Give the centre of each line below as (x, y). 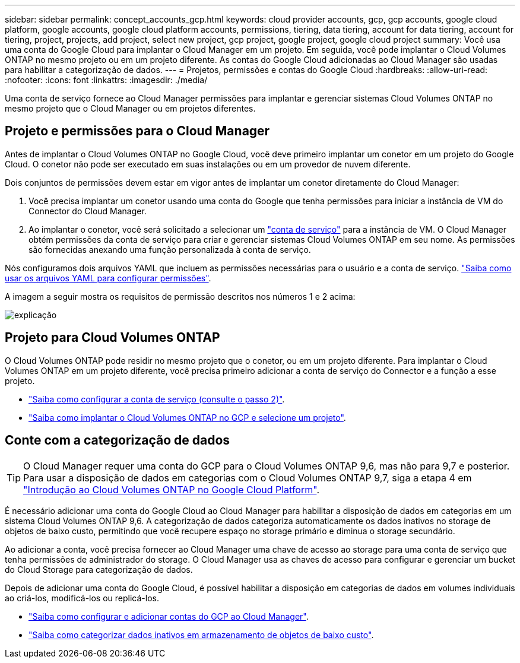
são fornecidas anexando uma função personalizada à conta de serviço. (170, 249)
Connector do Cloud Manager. (88, 211)
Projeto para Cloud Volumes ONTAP (112, 338)
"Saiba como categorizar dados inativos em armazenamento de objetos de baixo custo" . (201, 635)
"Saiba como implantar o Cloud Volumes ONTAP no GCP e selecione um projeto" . (187, 417)
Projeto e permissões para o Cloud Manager (137, 131)
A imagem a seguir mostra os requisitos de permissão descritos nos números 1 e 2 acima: (180, 296)
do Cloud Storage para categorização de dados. (99, 569)
